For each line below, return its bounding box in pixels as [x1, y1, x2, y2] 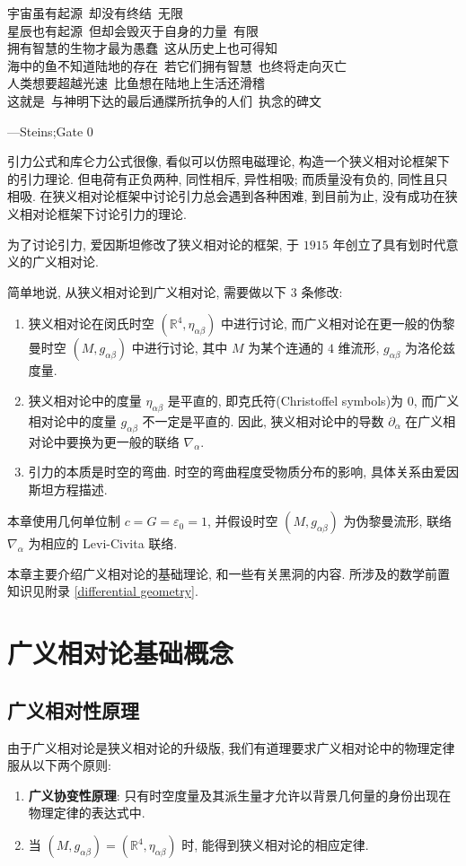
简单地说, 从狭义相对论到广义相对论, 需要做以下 [7, 282, 287, 301]
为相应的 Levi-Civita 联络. [28, 534, 178, 553]
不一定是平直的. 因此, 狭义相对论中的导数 [142, 411, 384, 430]
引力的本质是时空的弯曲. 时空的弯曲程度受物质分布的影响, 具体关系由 [28, 462, 434, 481]
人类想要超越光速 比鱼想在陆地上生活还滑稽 [7, 74, 265, 92]
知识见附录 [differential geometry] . [7, 582, 198, 600]
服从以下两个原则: [7, 756, 111, 774]
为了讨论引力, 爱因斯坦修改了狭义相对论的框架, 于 [7, 234, 300, 253]
